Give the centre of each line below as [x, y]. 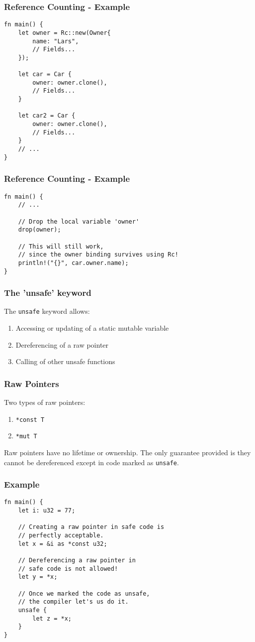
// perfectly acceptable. [61, 536]
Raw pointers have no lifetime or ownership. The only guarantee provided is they [127, 452]
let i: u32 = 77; [47, 511]
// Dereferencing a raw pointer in [77, 560]
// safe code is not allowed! [68, 569]
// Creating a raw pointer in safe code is [91, 527]
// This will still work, [61, 246]
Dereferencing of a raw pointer [62, 344]
